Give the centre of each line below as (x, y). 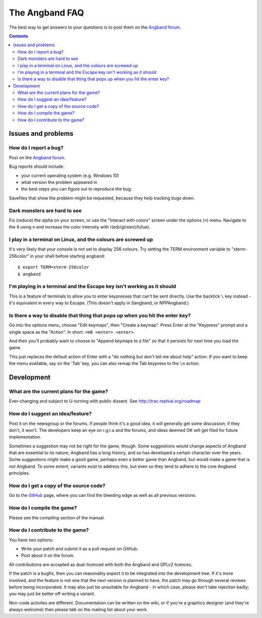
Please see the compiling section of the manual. (57, 517)
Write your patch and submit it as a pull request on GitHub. (80, 549)
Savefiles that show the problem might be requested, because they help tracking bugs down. (102, 198)
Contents (19, 36)
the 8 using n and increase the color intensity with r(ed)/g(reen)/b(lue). (80, 227)
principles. (19, 473)
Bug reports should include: (37, 167)
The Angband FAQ (47, 13)
